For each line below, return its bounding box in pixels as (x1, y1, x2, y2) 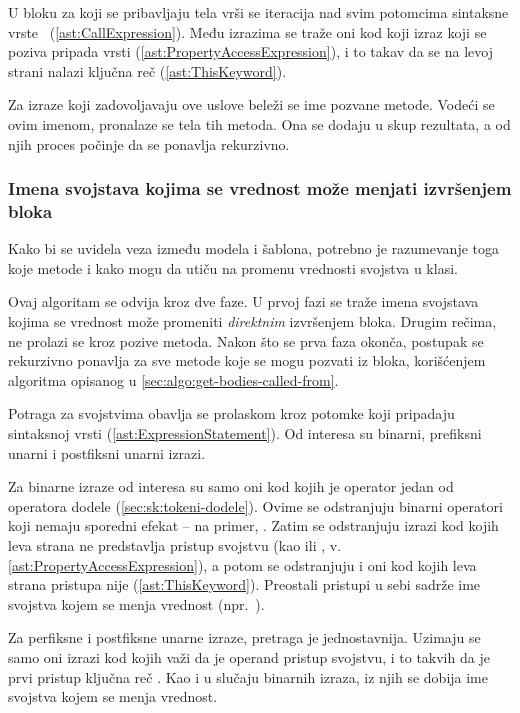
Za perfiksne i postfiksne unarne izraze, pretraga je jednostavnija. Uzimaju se (8, 627, 481, 648)
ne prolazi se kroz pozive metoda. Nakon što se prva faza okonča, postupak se (8, 330, 484, 351)
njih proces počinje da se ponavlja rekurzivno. (8, 133, 290, 154)
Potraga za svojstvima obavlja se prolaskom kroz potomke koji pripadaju (8, 403, 455, 424)
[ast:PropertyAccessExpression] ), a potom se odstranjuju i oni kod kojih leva (8, 554, 477, 575)
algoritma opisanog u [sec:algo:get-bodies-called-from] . (8, 369, 339, 390)
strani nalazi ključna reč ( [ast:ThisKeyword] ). (8, 60, 287, 81)
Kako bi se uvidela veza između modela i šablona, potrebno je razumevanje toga (8, 238, 499, 259)
